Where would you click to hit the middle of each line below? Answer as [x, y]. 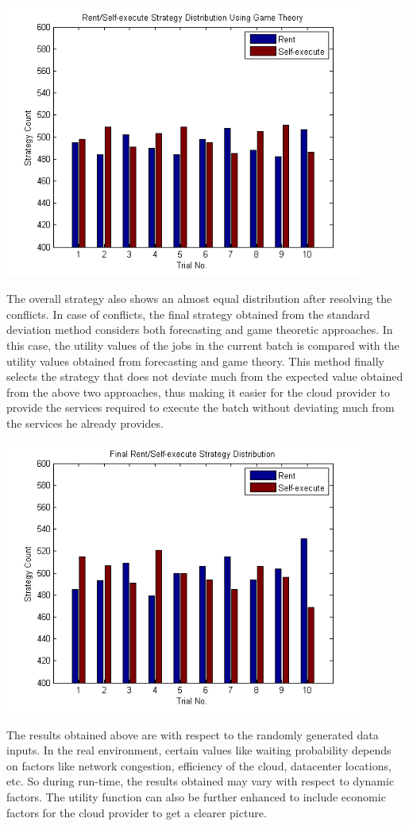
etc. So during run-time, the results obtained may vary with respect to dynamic [201, 781]
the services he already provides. [85, 423]
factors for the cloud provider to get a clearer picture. [137, 812]
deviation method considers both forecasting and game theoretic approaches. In [200, 330]
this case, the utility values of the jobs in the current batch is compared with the [203, 345]
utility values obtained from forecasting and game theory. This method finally [195, 361]
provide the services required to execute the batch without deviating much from [201, 407]
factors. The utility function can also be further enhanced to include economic [196, 797]
